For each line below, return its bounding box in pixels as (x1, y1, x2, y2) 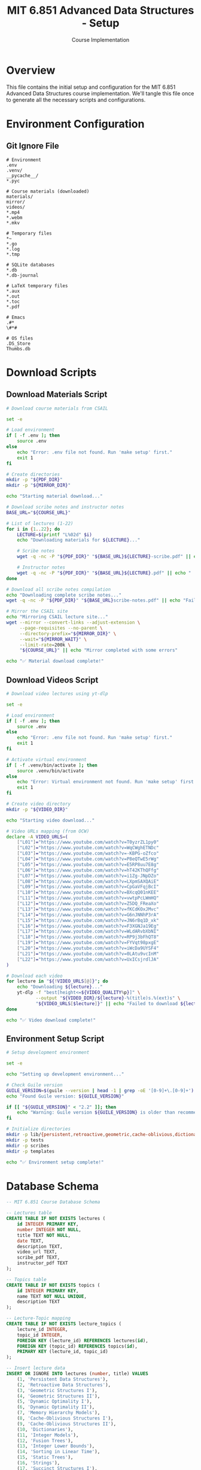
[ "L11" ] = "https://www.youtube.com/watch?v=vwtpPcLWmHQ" (17, 895, 160, 901)
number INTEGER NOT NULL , (17, 1226, 82, 1232)
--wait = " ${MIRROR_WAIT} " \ (19, 636, 87, 642)
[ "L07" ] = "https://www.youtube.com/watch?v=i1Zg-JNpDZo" (17, 873, 160, 879)
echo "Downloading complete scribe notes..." (6, 592, 121, 598)
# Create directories (6, 471, 60, 477)
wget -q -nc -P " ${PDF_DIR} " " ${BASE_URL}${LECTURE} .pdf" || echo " (17, 570, 191, 576)
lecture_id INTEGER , (17, 1326, 68, 1332)
